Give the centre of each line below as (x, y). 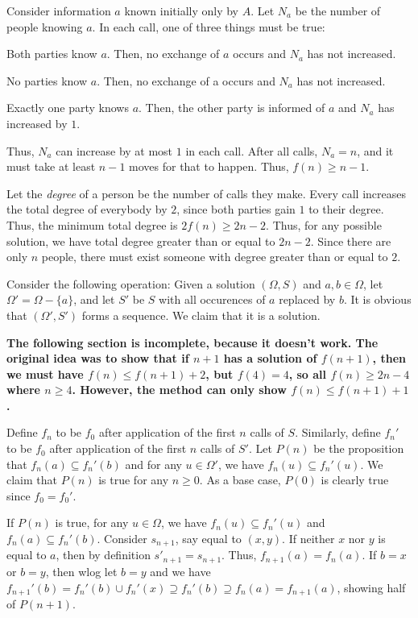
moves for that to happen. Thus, (209, 166)
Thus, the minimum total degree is (92, 224)
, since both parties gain (236, 209)
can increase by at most (114, 150)
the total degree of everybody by (87, 209)
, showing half (371, 587)
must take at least (51, 166)
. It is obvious (377, 299)
